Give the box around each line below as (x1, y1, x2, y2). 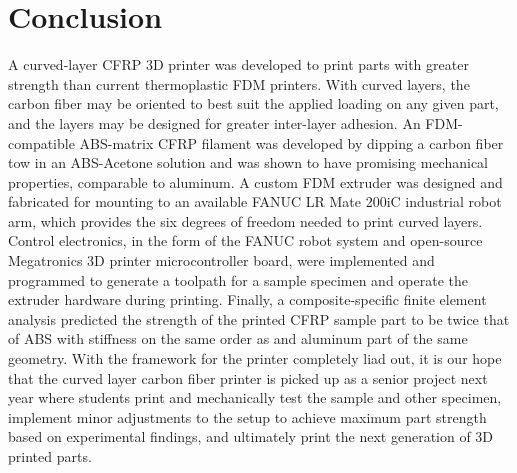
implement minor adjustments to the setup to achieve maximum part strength (8, 406, 487, 427)
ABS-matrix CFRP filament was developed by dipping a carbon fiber (79, 132, 504, 153)
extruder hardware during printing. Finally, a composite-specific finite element (8, 289, 487, 310)
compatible (8, 132, 75, 153)
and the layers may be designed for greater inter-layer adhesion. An (8, 112, 421, 133)
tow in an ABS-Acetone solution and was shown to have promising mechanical (8, 152, 489, 173)
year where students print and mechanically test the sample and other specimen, (8, 387, 502, 408)
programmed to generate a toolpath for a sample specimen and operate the (8, 269, 468, 290)
